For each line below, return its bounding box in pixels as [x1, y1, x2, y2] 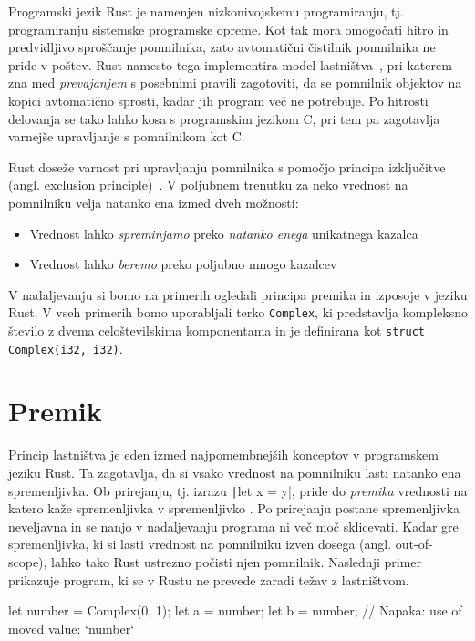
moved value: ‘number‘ [8, 618, 135, 637]
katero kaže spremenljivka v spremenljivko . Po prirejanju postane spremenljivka [8, 499, 460, 518]
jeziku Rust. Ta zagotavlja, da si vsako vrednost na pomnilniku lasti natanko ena [8, 463, 461, 481]
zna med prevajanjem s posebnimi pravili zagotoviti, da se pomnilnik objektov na [8, 73, 462, 92]
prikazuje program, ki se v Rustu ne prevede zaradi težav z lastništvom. [8, 570, 409, 589]
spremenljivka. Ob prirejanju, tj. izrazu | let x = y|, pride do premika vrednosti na [8, 481, 468, 500]
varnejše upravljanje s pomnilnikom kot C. [8, 127, 245, 146]
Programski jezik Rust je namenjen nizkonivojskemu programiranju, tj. [8, 2, 404, 20]
